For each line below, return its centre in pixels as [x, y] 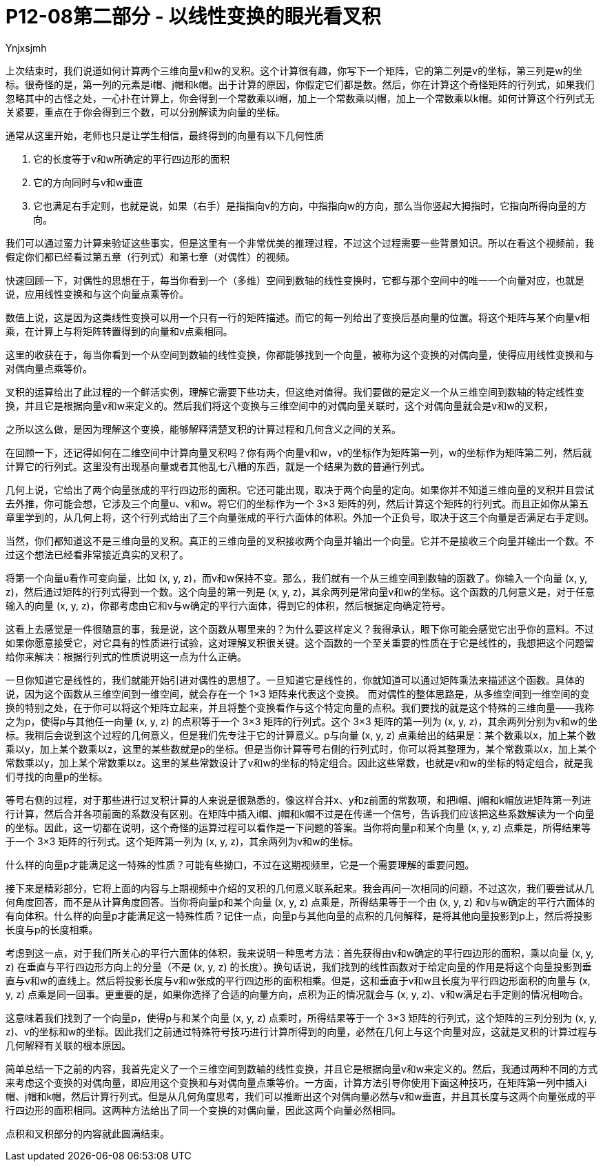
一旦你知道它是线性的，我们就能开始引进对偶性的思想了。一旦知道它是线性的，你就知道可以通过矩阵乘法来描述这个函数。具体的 [295, 680]
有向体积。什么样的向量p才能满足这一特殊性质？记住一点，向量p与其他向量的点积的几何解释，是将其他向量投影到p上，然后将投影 [299, 915]
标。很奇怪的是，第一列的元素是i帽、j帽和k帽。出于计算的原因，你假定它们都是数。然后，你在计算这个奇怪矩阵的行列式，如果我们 [300, 84]
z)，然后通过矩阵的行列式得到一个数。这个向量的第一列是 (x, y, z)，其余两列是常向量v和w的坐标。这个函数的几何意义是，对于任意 [300, 591]
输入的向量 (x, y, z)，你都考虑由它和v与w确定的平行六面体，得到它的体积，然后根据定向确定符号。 [228, 605]
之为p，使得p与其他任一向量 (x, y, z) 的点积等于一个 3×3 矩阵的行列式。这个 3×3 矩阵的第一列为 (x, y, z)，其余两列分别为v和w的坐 [301, 721]
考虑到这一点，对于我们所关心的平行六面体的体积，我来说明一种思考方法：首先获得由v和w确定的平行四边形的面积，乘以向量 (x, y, [300, 953]
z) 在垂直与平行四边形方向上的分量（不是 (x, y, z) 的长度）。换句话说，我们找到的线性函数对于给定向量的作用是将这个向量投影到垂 [299, 966]
